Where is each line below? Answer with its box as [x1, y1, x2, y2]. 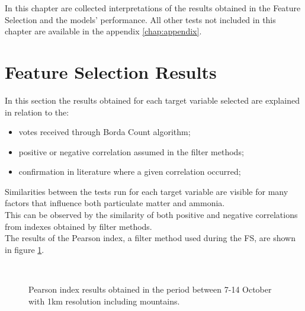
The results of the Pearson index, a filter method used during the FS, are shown [5, 232, 296, 244]
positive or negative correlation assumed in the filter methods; [18, 145, 244, 158]
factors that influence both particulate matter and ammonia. [5, 197, 225, 209]
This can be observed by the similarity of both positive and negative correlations [5, 209, 298, 221]
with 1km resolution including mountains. [28, 294, 180, 307]
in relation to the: [5, 105, 69, 118]
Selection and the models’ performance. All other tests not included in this [5, 13, 276, 25]
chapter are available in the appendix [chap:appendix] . [5, 25, 202, 37]
